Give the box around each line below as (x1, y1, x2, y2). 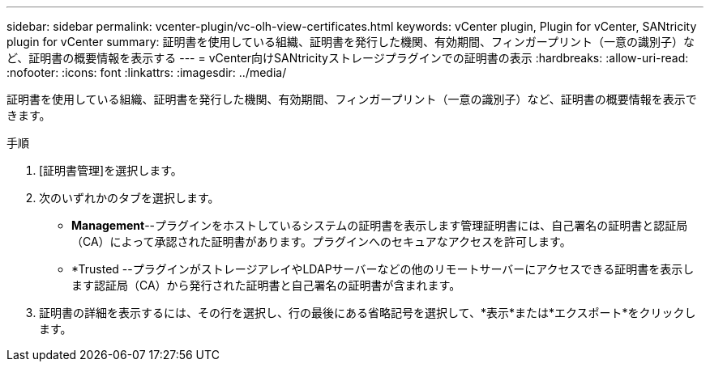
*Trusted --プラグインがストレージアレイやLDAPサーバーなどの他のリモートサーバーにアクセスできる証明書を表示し (71, 262, 695, 276)
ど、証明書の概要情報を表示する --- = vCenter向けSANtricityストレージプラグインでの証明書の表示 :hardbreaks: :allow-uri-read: (6, 51, 689, 65)
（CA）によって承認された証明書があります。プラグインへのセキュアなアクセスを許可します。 (71, 235, 571, 248)
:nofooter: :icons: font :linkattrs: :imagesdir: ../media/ (6, 66, 287, 79)
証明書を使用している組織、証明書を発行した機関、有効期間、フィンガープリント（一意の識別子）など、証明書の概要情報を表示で (6, 92, 697, 106)
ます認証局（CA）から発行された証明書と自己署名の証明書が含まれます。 (71, 278, 461, 292)
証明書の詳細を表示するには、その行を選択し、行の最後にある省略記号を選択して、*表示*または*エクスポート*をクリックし (39, 306, 696, 319)
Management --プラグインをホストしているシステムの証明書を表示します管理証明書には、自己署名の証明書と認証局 (71, 218, 688, 232)
